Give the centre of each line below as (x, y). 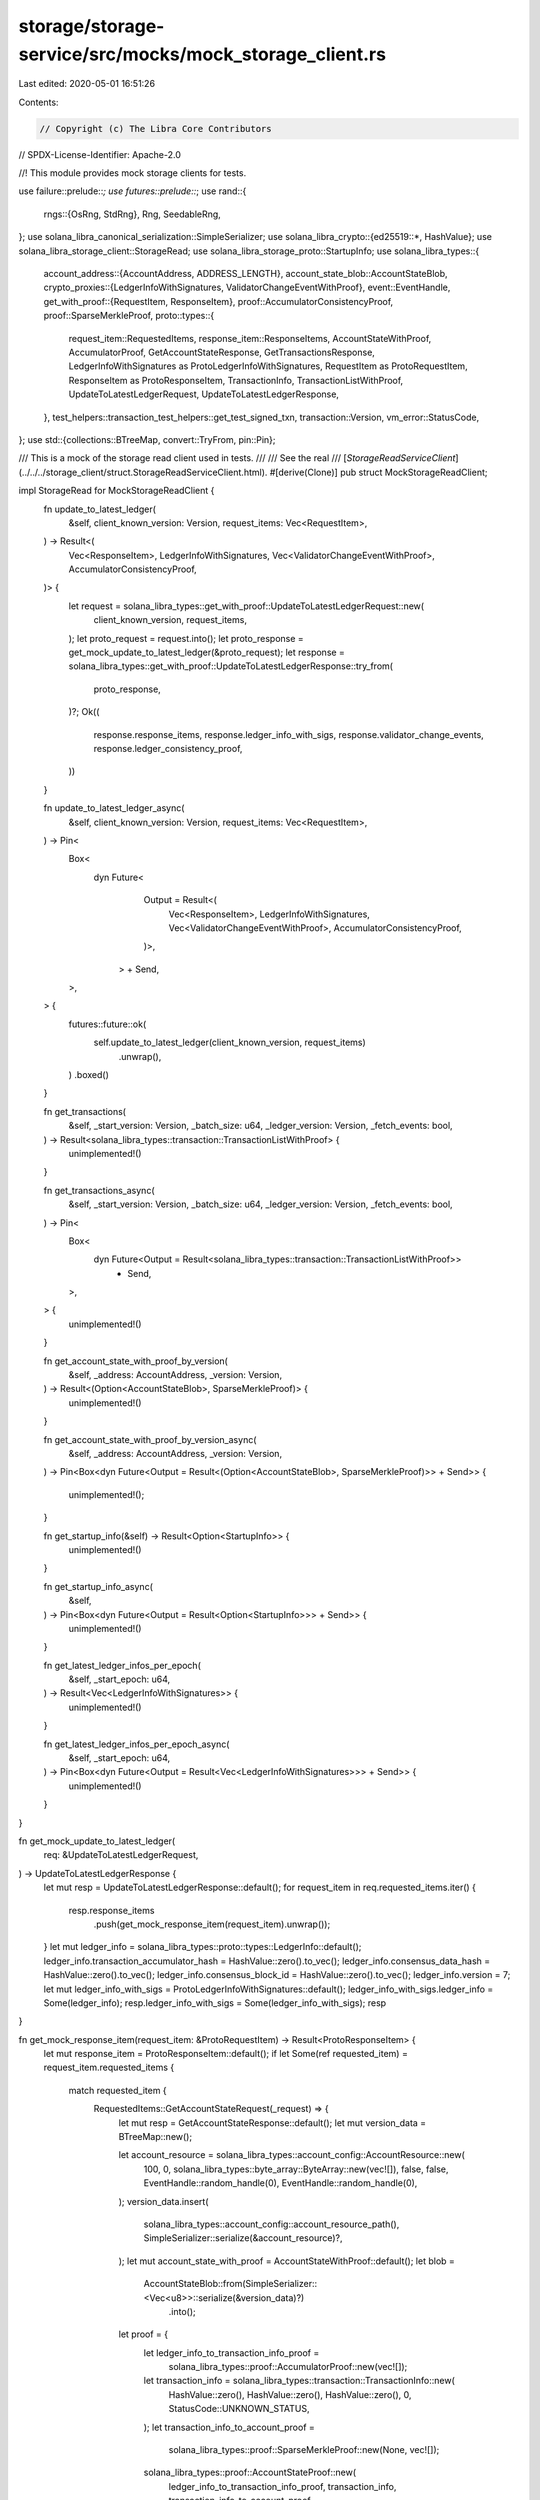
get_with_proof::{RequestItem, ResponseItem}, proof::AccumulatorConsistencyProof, (218, 301)
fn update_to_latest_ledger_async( (114, 808)
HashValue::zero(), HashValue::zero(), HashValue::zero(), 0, (290, 2394)
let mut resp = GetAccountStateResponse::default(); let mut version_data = (272, 2122)
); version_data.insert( (163, 2201)
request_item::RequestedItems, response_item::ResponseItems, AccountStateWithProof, (250, 338)
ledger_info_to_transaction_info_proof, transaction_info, (282, 2486)
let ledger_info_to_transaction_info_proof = (231, 2352)
